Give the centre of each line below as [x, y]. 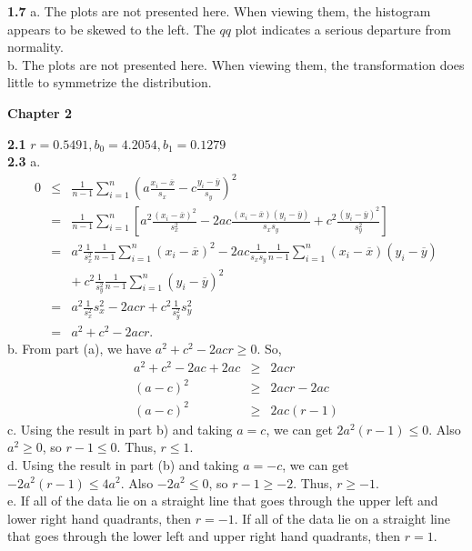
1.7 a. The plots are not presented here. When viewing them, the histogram [219, 11]
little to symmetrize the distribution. [110, 82]
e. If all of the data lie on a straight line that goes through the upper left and [223, 501]
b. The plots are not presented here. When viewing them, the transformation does [236, 64]
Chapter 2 [40, 112]
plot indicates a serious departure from [343, 29]
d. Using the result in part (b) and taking [123, 464]
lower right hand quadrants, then [100, 518]
